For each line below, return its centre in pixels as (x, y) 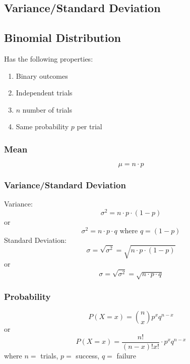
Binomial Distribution (62, 38)
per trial (89, 126)
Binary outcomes (42, 75)
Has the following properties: (49, 58)
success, (88, 355)
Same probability (42, 126)
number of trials (47, 109)
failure (126, 355)
